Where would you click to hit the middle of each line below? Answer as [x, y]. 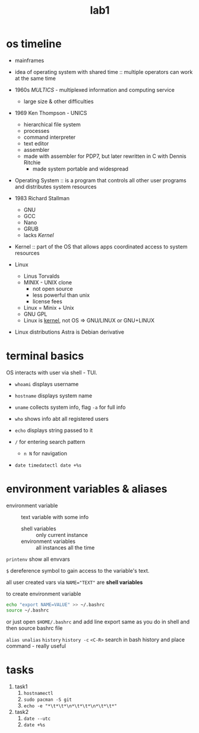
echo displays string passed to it [54, 430]
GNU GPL [35, 314]
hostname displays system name [53, 395]
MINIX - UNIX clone [48, 282]
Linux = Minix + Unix [49, 308]
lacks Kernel [39, 235]
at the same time [35, 78]
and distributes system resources [56, 187]
